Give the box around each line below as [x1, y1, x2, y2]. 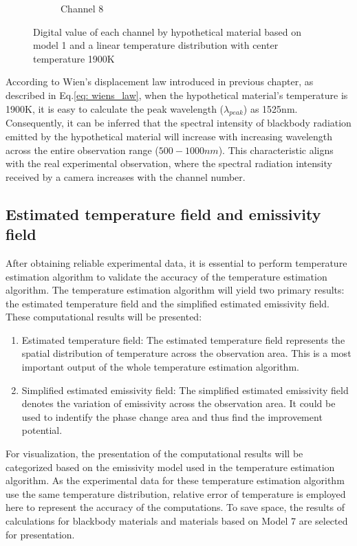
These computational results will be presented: [6, 309, 202, 324]
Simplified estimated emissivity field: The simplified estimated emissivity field [21, 382, 349, 397]
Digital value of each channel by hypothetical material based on [33, 24, 301, 39]
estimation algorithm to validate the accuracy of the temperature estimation [6, 269, 327, 283]
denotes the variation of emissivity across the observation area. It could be [21, 396, 336, 411]
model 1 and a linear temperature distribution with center [33, 38, 279, 52]
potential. [21, 423, 63, 437]
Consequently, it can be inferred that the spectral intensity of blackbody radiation [6, 116, 351, 130]
